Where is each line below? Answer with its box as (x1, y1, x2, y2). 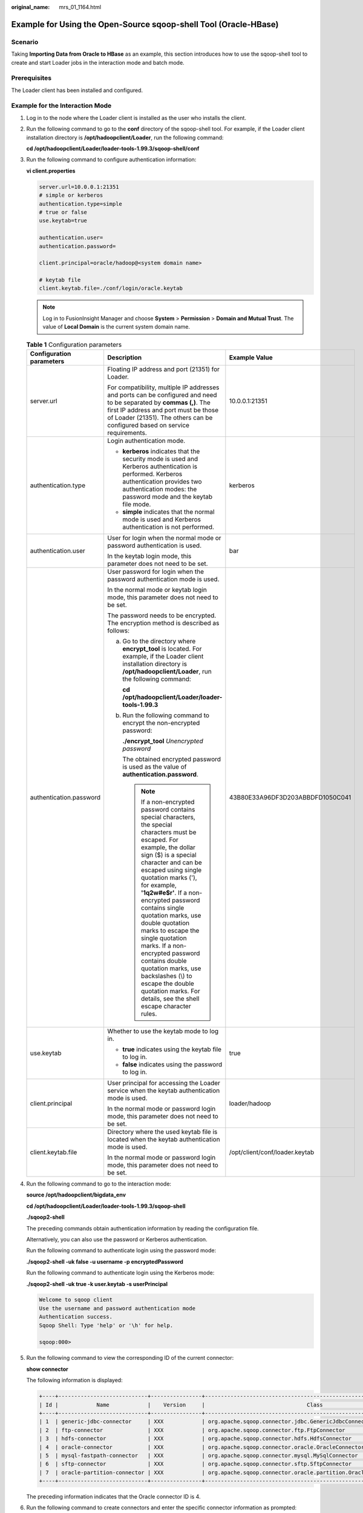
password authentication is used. (107, 541, 202, 550)
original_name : (11, 4, 50, 10)
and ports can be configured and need (107, 390, 217, 399)
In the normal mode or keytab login (107, 585, 207, 594)
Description (107, 353, 142, 361)
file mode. (122, 500, 151, 508)
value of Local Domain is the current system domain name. (42, 323, 191, 330)
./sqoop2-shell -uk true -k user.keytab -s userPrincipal (26, 1280, 168, 1287)
